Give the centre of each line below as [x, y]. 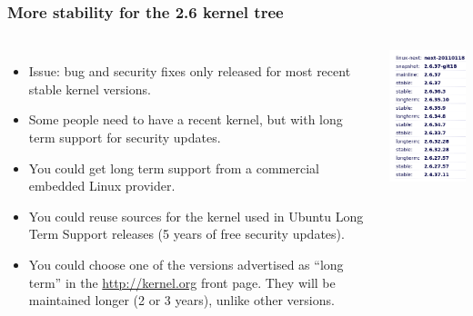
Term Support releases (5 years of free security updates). [186, 234]
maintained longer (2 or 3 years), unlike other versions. [181, 300]
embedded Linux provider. [102, 186]
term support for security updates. [125, 137]
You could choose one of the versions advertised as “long [186, 264]
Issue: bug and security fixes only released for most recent [190, 71]
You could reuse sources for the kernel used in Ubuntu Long [196, 216]
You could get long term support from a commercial [174, 168]
